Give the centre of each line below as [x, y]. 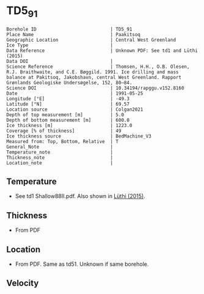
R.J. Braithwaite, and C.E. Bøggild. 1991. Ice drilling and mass [93, 72]
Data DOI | [60, 61]
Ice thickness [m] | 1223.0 [69, 125]
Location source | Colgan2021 [75, 109]
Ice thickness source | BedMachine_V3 [79, 136]
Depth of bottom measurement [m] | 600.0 [68, 120]
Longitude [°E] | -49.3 [68, 98]
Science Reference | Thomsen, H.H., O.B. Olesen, [98, 67]
